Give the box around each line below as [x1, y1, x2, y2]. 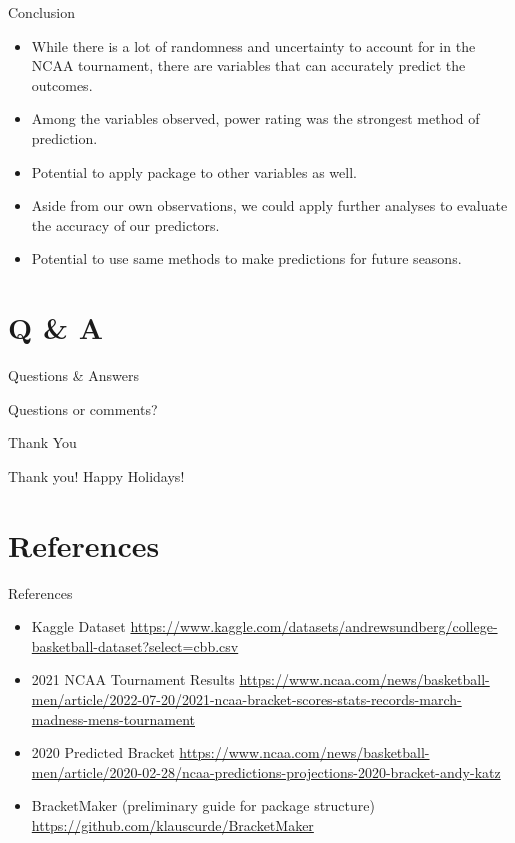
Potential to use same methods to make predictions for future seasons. [31, 248, 462, 269]
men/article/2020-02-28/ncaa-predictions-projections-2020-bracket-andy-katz [31, 761, 501, 782]
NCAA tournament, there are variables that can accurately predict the [31, 55, 466, 76]
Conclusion [8, 2, 75, 22]
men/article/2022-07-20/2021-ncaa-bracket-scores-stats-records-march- [31, 688, 462, 709]
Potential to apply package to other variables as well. [31, 161, 357, 182]
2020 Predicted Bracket [31, 742, 175, 763]
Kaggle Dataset [31, 616, 126, 637]
